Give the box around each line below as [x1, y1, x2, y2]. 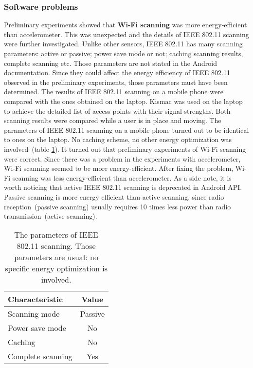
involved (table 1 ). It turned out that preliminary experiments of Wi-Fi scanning [4, 143, 246, 154]
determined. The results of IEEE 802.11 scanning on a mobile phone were [4, 86, 223, 97]
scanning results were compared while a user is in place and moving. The [4, 115, 221, 125]
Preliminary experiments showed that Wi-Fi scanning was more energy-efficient [4, 20, 247, 30]
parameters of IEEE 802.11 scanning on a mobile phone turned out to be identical [4, 124, 249, 135]
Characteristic [8, 293, 63, 305]
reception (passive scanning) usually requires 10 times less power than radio [4, 201, 231, 211]
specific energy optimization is [5, 262, 108, 274]
